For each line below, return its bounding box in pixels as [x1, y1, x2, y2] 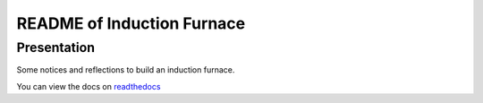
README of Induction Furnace [16, 13, 246, 33]
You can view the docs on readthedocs [16, 81, 161, 91]
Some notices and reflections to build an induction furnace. [16, 64, 235, 75]
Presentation [16, 39, 96, 56]
